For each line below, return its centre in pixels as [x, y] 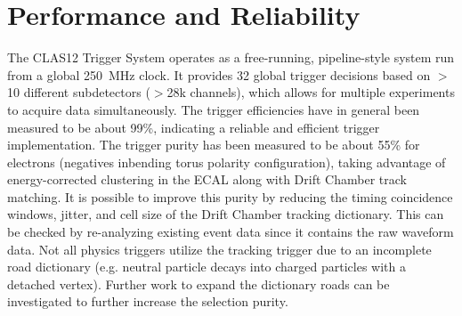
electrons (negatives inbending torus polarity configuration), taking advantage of [227, 162]
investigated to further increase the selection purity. [148, 301]
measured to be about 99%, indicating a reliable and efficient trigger [194, 127]
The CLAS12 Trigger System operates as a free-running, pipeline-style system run [231, 57]
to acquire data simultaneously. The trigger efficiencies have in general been [214, 109]
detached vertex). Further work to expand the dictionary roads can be [199, 284]
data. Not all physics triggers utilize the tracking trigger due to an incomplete [219, 249]
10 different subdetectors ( [79, 92]
